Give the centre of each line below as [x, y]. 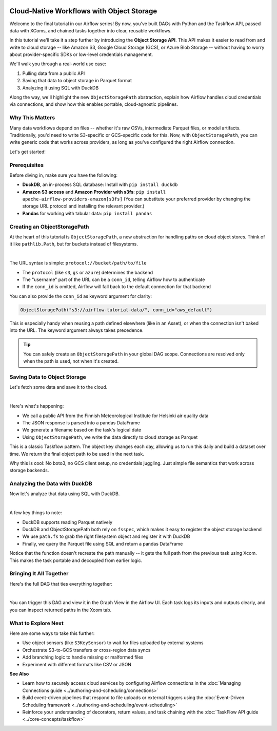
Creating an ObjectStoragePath [49, 227]
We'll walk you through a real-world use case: [58, 64]
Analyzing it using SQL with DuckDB [61, 88]
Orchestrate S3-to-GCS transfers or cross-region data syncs [86, 650]
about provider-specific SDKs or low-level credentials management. [81, 54]
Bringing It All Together [39, 574]
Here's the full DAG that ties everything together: [61, 584]
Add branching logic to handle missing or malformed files [83, 657]
